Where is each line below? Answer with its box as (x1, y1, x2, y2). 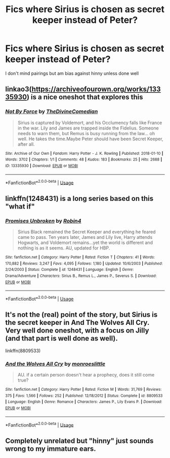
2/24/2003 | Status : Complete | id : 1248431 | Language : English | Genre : (5, 267, 134, 272)
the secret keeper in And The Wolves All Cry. (5, 318, 150, 327)
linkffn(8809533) (5, 348, 41, 354)
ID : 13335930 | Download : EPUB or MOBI (5, 163, 78, 168)
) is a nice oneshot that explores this (26, 93, 143, 102)
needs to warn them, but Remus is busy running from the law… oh (17, 130, 155, 136)
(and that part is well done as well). (5, 334, 118, 343)
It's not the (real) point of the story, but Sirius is (5, 310, 158, 319)
